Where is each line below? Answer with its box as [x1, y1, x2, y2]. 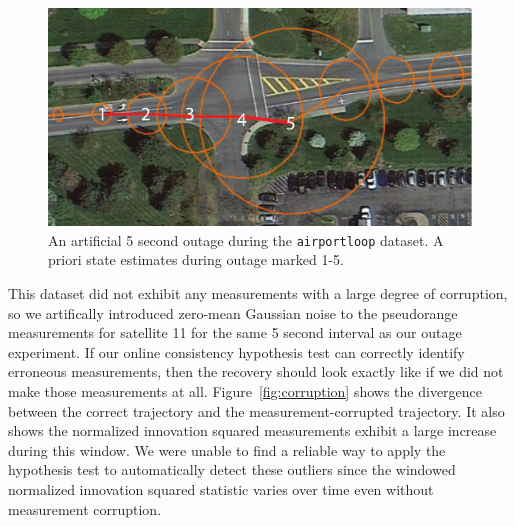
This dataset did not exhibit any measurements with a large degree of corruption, [8, 283, 508, 304]
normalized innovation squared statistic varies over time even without [8, 478, 434, 499]
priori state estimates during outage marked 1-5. [48, 249, 344, 270]
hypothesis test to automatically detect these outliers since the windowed [8, 459, 456, 480]
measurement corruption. [8, 498, 162, 519]
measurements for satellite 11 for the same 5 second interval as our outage [8, 322, 462, 343]
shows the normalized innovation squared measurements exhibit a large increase [8, 420, 497, 441]
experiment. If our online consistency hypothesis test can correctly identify [8, 341, 465, 362]
